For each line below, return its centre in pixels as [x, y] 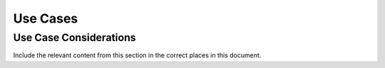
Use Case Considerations [75, 38]
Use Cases [46, 18]
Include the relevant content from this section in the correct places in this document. [137, 55]
